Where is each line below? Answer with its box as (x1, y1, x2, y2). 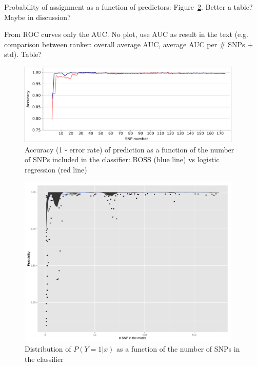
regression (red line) (25, 164, 87, 175)
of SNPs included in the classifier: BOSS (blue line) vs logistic (25, 154, 220, 165)
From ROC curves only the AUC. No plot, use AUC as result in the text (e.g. (4, 29, 248, 40)
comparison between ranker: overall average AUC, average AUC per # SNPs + (4, 38, 253, 49)
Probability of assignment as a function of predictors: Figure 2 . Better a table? (4, 2, 253, 12)
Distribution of (25, 343, 71, 354)
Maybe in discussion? (4, 11, 71, 22)
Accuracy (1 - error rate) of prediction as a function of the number (25, 144, 234, 155)
